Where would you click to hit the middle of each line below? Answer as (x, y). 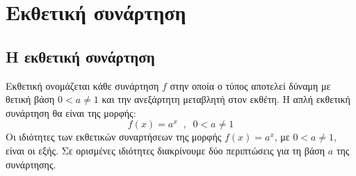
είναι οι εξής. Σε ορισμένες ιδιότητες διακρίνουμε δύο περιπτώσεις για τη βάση (165, 150)
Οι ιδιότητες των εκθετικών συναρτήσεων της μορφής (114, 137)
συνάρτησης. (31, 164)
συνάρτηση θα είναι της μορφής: (71, 112)
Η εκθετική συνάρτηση (80, 56)
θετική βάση (30, 99)
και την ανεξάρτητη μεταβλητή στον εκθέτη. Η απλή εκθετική (226, 99)
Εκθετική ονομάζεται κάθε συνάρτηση (82, 85)
